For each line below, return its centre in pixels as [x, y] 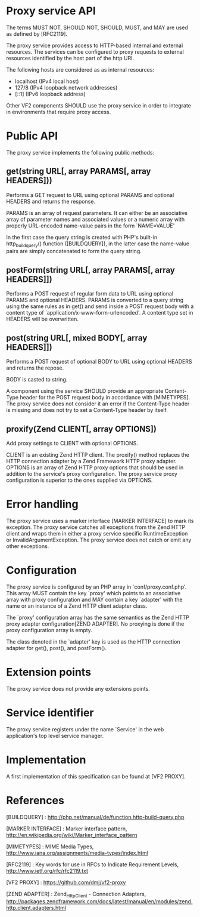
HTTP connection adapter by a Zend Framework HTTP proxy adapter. [91, 461]
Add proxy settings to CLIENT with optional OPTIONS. [72, 443]
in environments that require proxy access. [59, 112]
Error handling [42, 504]
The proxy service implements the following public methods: [80, 152]
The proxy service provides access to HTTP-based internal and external [95, 45]
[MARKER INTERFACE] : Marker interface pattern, [67, 829]
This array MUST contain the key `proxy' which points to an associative [93, 593]
